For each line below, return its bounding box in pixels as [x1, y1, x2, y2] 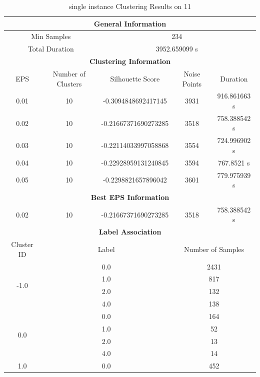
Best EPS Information [90, 192, 169, 202]
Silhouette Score [110, 73, 160, 83]
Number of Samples [184, 243, 244, 254]
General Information [93, 18, 166, 28]
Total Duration [27, 43, 74, 54]
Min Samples [31, 31, 71, 41]
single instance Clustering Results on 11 [68, 1, 191, 11]
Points [182, 78, 202, 88]
